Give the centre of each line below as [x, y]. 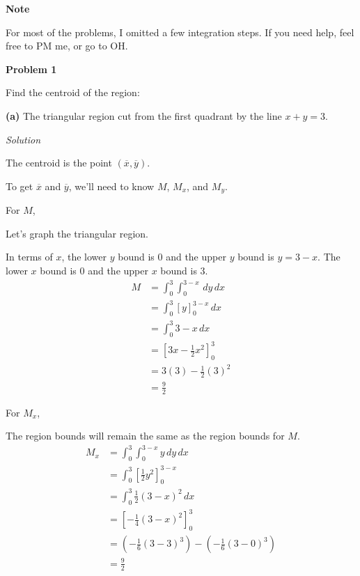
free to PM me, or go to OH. [67, 46]
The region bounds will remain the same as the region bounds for [145, 436]
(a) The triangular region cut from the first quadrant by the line [144, 115]
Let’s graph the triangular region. [77, 233]
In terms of [29, 257]
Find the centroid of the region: [73, 92]
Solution [23, 139]
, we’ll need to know [111, 186]
